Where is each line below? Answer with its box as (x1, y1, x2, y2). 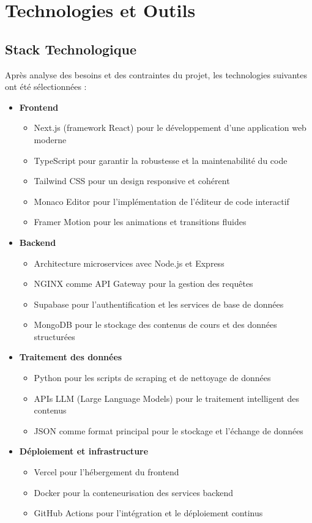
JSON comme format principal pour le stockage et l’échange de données (34, 424, 303, 437)
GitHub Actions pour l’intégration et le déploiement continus (34, 506, 263, 519)
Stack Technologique (5, 39, 136, 58)
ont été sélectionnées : (5, 80, 87, 93)
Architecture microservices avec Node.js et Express (34, 256, 225, 269)
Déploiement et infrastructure (19, 445, 149, 458)
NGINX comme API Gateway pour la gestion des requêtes (34, 277, 253, 290)
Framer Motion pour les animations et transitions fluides (34, 215, 247, 228)
